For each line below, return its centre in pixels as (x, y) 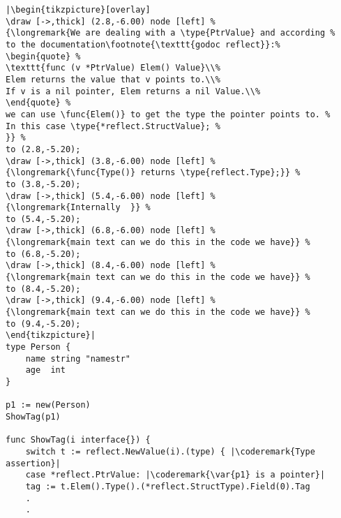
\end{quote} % (38, 103)
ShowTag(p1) (33, 416)
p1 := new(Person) (48, 405)
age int (45, 370)
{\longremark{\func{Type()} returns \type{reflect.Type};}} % (153, 173)
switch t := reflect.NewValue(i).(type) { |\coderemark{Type (170, 451)
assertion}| (33, 463)
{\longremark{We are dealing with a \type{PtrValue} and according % (170, 33)
